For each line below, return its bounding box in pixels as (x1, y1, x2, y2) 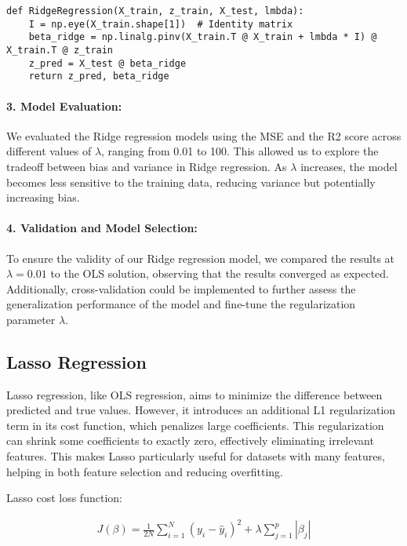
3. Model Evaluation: (6, 97, 122, 114)
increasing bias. (6, 189, 80, 206)
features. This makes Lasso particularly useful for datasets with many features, (6, 448, 385, 464)
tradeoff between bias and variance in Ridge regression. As (6, 158, 287, 174)
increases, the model (300, 158, 398, 174)
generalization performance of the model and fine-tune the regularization (6, 296, 356, 312)
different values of (6, 143, 92, 159)
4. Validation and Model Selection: (6, 220, 198, 236)
